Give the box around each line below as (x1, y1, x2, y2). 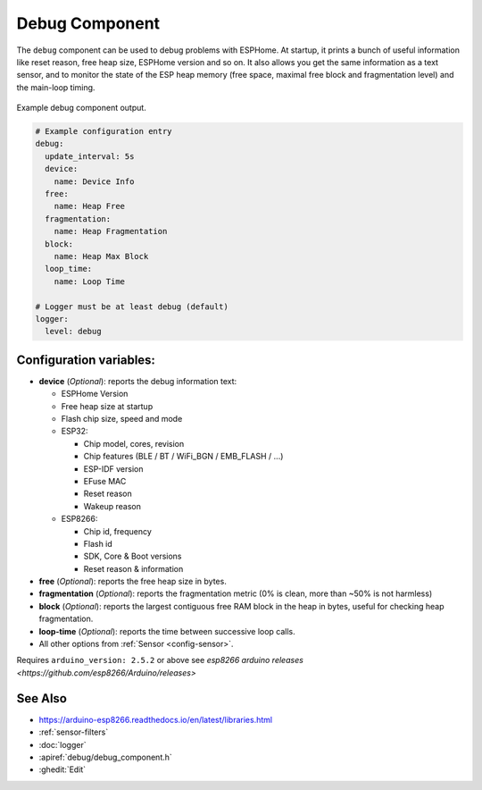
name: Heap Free (54, 201, 125, 212)
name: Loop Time (54, 276, 125, 286)
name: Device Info (54, 176, 135, 187)
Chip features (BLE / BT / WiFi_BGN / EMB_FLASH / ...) (83, 451, 284, 462)
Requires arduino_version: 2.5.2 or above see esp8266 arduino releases (16, 655, 303, 666)
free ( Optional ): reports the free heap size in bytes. (38, 576, 227, 587)
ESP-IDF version (83, 463, 144, 474)
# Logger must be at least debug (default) (35, 301, 229, 312)
